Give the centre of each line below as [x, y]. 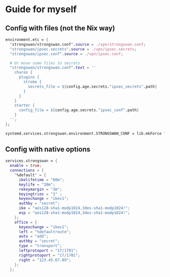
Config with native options [48, 149]
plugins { [29, 77]
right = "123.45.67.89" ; [45, 260]
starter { [25, 106]
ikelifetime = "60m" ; [41, 180]
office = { [26, 222]
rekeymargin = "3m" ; [40, 189]
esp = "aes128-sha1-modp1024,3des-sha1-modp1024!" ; [74, 213]
